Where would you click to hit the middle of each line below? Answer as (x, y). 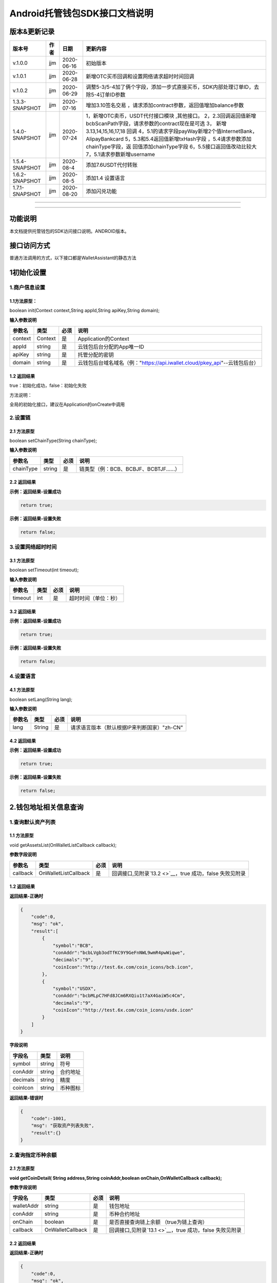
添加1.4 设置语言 (105, 178)
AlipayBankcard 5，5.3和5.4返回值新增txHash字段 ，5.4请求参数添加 (169, 139)
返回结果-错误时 (26, 1098)
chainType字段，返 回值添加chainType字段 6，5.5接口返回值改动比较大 (171, 147)
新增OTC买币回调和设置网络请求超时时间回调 (140, 76)
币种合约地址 (125, 1214)
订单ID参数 (113, 95)
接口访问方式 (30, 246)
